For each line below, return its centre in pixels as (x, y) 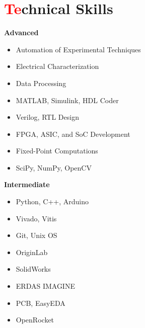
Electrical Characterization (57, 66)
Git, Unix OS (37, 235)
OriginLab (32, 252)
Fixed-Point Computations (57, 151)
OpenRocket (35, 320)
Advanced (21, 32)
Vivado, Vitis (36, 218)
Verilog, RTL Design (47, 117)
